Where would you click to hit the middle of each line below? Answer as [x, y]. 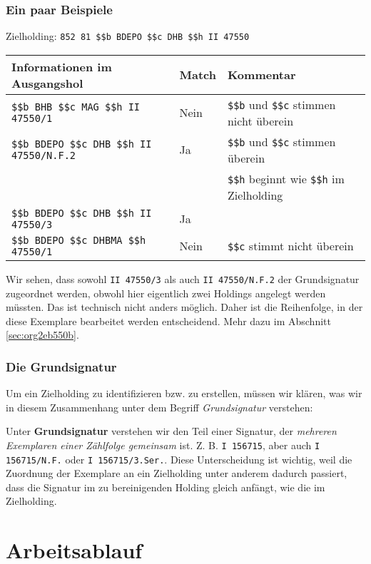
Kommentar [261, 75]
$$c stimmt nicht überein [290, 246]
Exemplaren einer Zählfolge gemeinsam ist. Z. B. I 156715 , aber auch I [163, 445]
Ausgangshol [47, 83]
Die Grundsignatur [61, 366]
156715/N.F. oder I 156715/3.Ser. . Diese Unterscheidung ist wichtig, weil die [179, 459]
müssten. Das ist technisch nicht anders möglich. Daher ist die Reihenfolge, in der [184, 307]
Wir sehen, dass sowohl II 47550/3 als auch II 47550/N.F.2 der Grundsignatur [183, 278]
